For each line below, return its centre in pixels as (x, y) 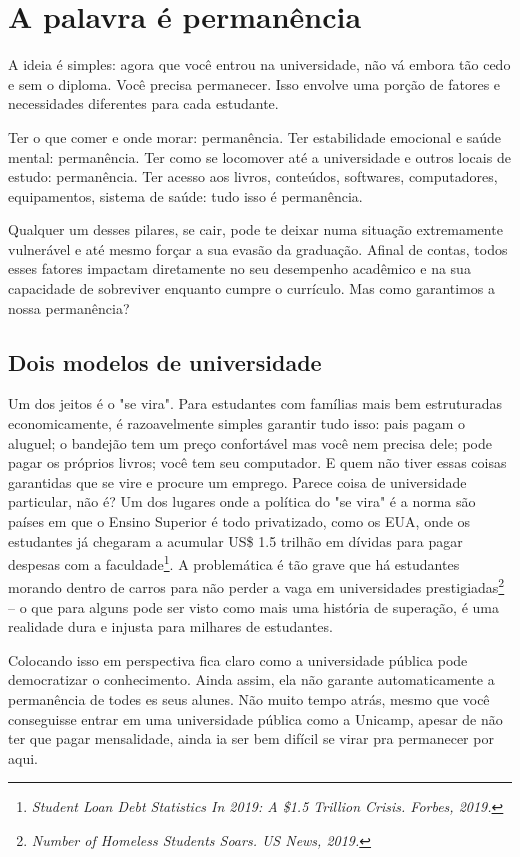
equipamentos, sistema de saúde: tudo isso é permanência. (185, 195)
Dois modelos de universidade (165, 361)
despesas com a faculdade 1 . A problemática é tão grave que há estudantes (234, 562)
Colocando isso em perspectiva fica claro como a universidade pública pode (238, 659)
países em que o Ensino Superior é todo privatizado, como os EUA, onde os (239, 521)
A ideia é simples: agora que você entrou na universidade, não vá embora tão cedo (259, 64)
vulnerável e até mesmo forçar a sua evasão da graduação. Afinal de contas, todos (258, 248)
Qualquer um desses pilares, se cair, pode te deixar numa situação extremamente (255, 229)
